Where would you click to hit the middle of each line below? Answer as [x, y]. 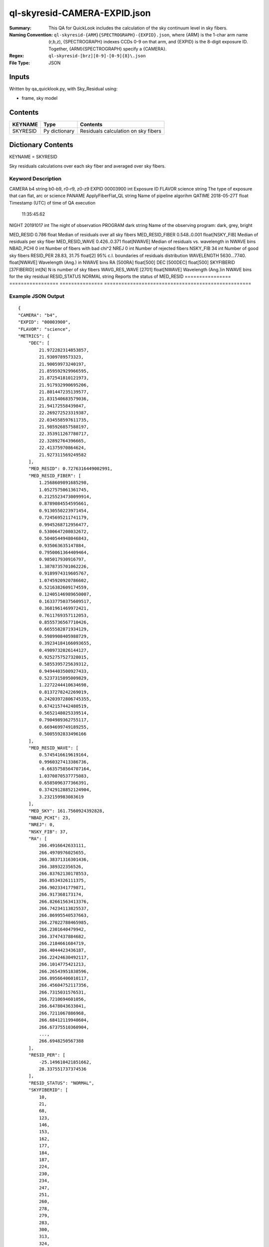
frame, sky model [40, 98]
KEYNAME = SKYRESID [33, 157]
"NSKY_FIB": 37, [48, 831]
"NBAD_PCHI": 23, [49, 818]
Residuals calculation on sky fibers [121, 131]
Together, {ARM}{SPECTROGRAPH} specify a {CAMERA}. [108, 49]
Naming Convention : [31, 34]
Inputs [19, 77]
